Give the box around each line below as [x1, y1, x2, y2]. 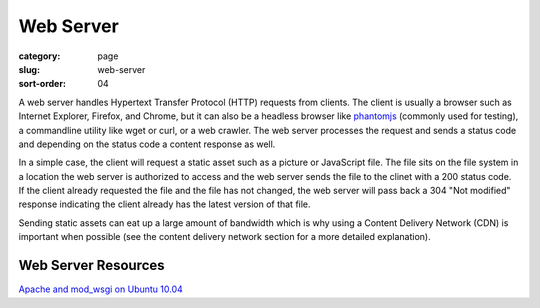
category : [18, 50, 61, 62]
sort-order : [18, 78, 67, 90]
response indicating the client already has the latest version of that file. [18, 198, 311, 210]
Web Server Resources [18, 257, 165, 274]
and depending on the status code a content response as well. [18, 138, 276, 150]
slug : [18, 63, 40, 75]
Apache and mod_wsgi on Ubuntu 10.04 [18, 283, 184, 295]
